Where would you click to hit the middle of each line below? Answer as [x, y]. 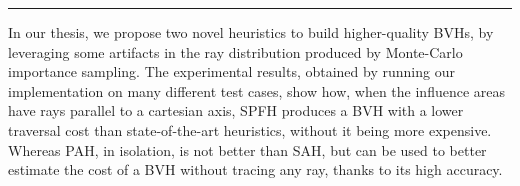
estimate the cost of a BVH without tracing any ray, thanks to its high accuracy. [255, 169]
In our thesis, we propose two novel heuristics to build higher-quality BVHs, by [251, 32]
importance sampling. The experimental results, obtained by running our [231, 71]
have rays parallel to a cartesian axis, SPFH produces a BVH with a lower [236, 110]
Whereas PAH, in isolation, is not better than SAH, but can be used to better [247, 149]
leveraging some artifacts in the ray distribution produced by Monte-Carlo [235, 51]
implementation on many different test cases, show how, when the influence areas [257, 90]
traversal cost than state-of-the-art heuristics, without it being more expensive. [250, 129]
